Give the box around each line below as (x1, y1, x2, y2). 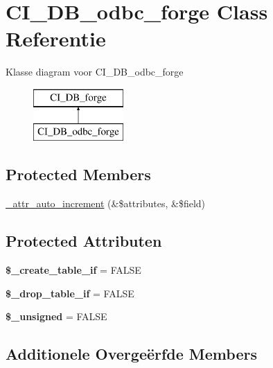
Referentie (6, 24, 106, 53)
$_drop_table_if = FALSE (6, 286, 134, 300)
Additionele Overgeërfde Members (6, 343, 257, 365)
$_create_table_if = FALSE (6, 263, 141, 277)
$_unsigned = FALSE (6, 309, 107, 324)
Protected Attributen (6, 230, 162, 252)
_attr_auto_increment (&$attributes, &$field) (6, 196, 206, 211)
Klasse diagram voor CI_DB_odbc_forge (6, 64, 184, 79)
